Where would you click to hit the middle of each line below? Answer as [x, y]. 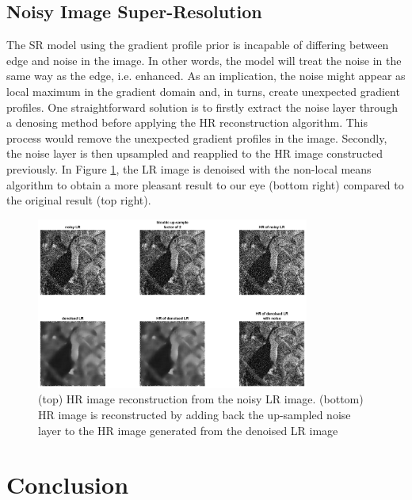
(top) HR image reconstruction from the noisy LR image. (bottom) [201, 399]
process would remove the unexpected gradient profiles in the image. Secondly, [197, 137]
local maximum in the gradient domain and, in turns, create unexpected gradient [203, 91]
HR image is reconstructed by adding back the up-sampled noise [195, 414]
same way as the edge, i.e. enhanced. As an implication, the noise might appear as [206, 76]
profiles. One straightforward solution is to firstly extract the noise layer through [202, 107]
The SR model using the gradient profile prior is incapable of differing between [198, 45]
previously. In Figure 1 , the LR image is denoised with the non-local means [189, 168]
